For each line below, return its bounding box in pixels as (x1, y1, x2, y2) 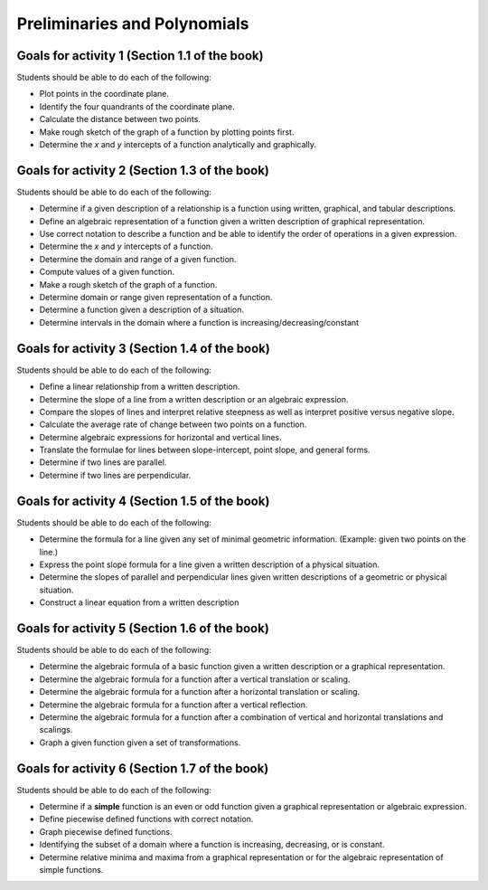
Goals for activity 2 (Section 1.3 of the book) (16, 163, 270, 178)
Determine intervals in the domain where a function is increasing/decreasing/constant (39, 317, 360, 327)
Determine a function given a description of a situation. (39, 304, 244, 316)
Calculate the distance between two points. (39, 114, 201, 125)
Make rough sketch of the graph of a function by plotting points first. (39, 127, 295, 137)
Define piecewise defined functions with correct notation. (39, 814, 254, 825)
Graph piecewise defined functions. (39, 826, 173, 837)
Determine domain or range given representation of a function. (39, 292, 273, 303)
